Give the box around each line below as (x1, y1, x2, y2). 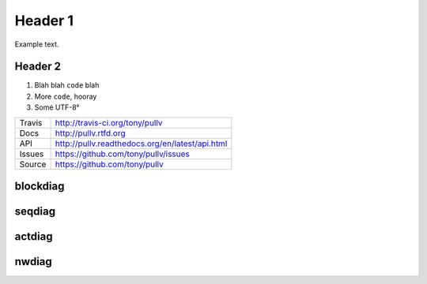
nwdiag (14, 255, 53, 268)
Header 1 (14, 12, 74, 29)
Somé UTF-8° (34, 103, 80, 112)
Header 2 (14, 60, 62, 73)
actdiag (14, 230, 53, 244)
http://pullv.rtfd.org (55, 127, 126, 138)
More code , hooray (34, 92, 97, 101)
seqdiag (14, 205, 55, 219)
